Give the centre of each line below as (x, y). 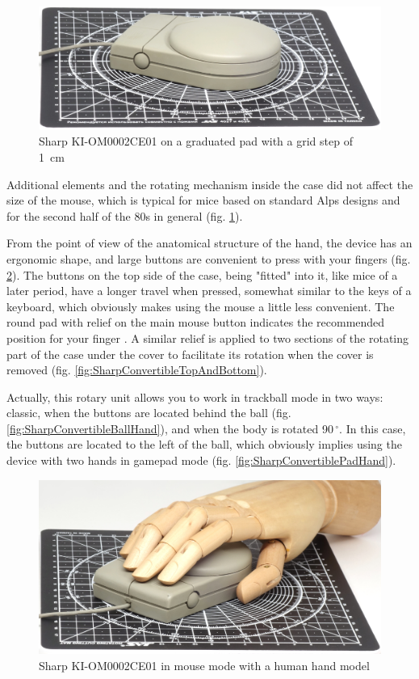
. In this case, (373, 428)
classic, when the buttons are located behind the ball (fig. (149, 413)
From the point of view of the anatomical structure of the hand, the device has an (209, 243)
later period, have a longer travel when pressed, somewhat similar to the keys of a (209, 291)
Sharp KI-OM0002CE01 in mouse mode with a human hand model (204, 665)
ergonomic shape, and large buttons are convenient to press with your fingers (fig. (209, 258)
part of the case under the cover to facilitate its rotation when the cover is (190, 354)
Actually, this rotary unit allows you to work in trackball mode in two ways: (195, 396)
